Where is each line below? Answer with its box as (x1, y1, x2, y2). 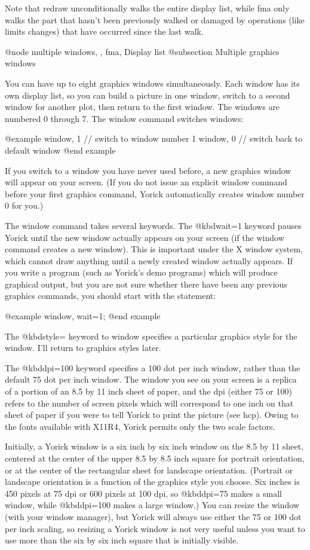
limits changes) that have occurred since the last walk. (5, 25, 204, 38)
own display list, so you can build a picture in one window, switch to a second (5, 88, 290, 101)
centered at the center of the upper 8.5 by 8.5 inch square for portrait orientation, (5, 452, 305, 464)
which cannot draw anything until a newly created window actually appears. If (5, 254, 293, 267)
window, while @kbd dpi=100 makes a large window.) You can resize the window (5, 499, 299, 511)
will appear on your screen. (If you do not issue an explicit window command (5, 176, 287, 188)
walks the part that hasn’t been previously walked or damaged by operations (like (5, 13, 305, 26)
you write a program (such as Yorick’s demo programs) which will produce (5, 266, 278, 279)
